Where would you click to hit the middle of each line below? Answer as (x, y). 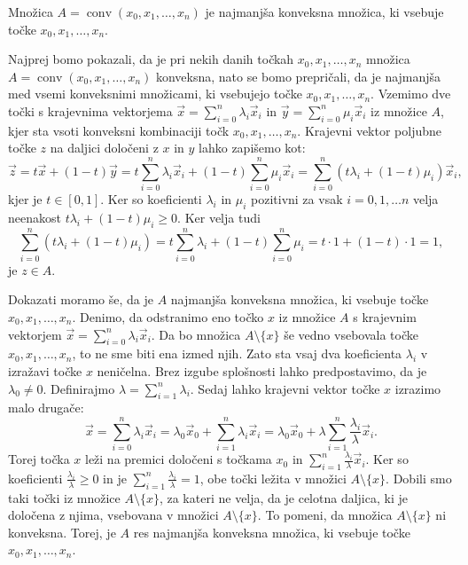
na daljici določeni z (104, 148)
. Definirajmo (79, 388)
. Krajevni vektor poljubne (370, 130)
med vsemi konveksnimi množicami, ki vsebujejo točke (155, 94)
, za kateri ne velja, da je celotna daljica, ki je (283, 497)
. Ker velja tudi (219, 217)
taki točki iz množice (64, 497)
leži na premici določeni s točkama (178, 459)
